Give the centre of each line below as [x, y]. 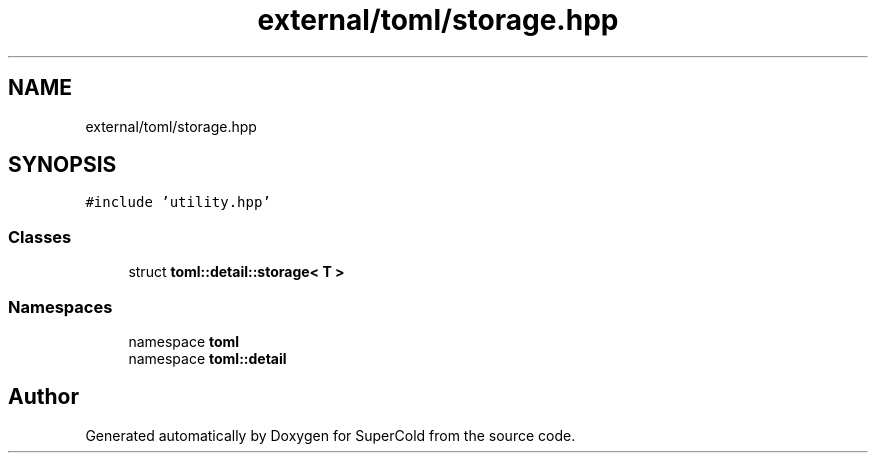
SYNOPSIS [62, 165]
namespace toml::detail [207, 358]
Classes [40, 236]
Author [43, 397]
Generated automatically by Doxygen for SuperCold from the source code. [330, 435]
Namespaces [60, 306]
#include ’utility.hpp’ [178, 202]
